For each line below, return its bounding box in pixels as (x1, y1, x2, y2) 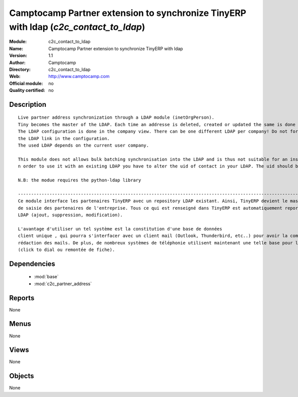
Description (9, 100, 47, 109)
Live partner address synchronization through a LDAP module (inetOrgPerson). (18, 115, 215, 120)
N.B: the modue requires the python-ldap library (18, 177, 142, 183)
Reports (9, 294, 35, 302)
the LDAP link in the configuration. (18, 136, 110, 141)
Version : (9, 53, 27, 59)
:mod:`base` (34, 274, 59, 280)
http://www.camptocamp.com (48, 74, 110, 79)
